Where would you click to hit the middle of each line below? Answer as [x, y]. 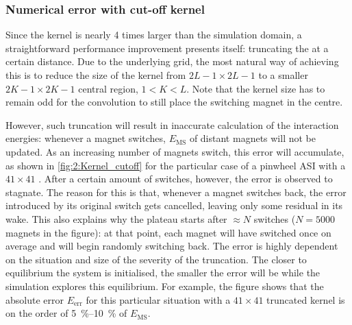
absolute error [35, 299]
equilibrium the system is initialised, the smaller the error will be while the [163, 273]
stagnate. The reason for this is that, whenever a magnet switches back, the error [176, 192]
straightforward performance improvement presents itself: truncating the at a [167, 48]
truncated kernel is [306, 299]
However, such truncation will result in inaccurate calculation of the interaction [172, 124]
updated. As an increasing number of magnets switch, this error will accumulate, [175, 151]
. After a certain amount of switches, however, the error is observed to [186, 179]
